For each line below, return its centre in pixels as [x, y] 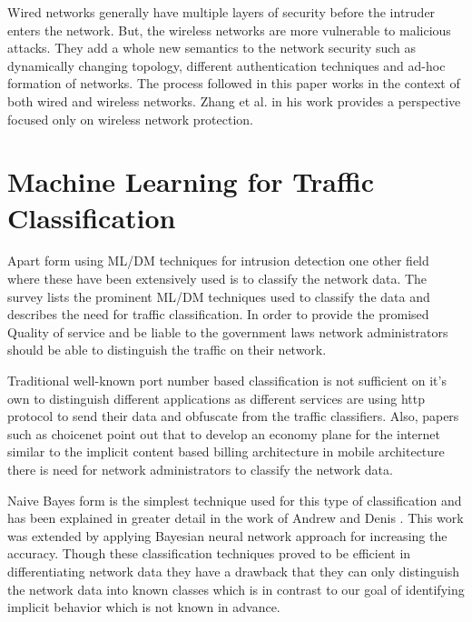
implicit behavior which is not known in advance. [144, 607]
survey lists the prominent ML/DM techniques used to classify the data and [219, 296]
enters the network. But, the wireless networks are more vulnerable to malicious [229, 30]
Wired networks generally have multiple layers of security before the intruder [221, 12]
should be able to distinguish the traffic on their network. [167, 350]
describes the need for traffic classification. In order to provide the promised [218, 314]
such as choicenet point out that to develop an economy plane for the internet [224, 433]
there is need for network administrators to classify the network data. [200, 469]
